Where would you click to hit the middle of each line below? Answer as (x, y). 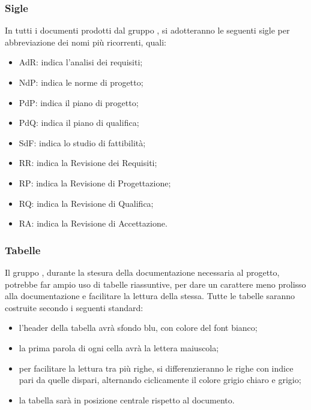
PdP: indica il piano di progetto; (79, 102)
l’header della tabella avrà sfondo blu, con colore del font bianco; (138, 328)
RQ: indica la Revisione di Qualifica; (86, 203)
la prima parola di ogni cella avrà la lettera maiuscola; (119, 347)
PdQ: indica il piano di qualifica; (79, 123)
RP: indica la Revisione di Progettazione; (95, 183)
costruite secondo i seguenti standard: (74, 307)
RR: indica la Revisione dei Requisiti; (88, 163)
